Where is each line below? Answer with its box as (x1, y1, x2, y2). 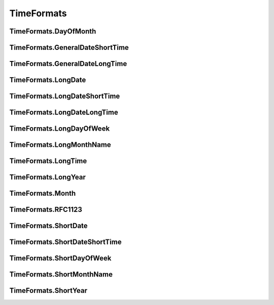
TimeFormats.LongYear (9, 173, 86, 181)
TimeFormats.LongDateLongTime (9, 108, 119, 117)
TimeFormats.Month (9, 189, 76, 198)
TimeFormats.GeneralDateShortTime (9, 43, 129, 52)
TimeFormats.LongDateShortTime (9, 92, 120, 101)
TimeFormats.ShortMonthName (9, 270, 113, 279)
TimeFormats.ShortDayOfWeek (9, 254, 112, 263)
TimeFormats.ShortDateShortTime (9, 238, 122, 247)
